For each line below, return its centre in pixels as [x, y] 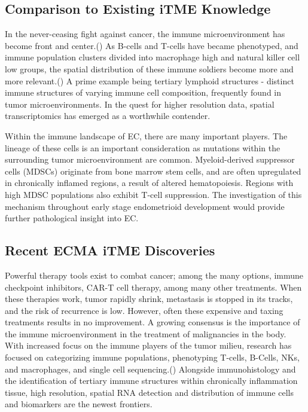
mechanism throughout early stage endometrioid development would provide [145, 206]
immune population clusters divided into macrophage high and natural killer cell [153, 57]
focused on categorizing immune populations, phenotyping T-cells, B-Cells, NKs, [152, 357]
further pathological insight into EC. [72, 218]
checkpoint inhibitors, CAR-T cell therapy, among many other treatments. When [153, 287]
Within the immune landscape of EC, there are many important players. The [146, 135]
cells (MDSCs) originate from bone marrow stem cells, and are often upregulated [153, 171]
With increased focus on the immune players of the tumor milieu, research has [148, 345]
